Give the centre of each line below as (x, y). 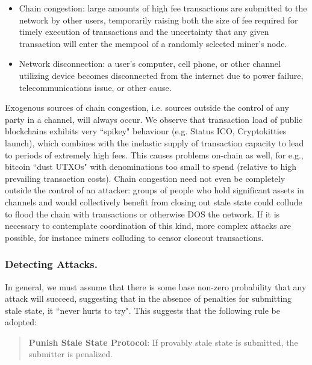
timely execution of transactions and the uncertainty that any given (144, 32)
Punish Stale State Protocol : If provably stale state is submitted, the (163, 342)
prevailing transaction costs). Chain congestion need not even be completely (145, 178)
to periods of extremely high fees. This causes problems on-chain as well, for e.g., (154, 154)
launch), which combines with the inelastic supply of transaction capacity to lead (154, 142)
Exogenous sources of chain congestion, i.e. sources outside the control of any (147, 108)
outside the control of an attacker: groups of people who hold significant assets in (154, 190)
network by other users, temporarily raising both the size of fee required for (158, 20)
